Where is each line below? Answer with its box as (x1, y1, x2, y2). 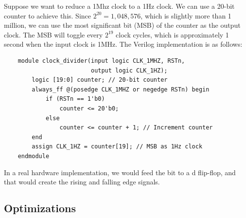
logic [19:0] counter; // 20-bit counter (32, 76, 168, 84)
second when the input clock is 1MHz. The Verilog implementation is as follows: (4, 39, 243, 49)
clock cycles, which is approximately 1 (116, 29, 229, 39)
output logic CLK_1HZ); (90, 67, 168, 74)
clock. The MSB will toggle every (4, 29, 103, 39)
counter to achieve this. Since (4, 10, 91, 20)
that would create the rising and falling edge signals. (4, 177, 160, 187)
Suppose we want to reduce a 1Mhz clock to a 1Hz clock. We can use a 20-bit (4, 1, 235, 11)
